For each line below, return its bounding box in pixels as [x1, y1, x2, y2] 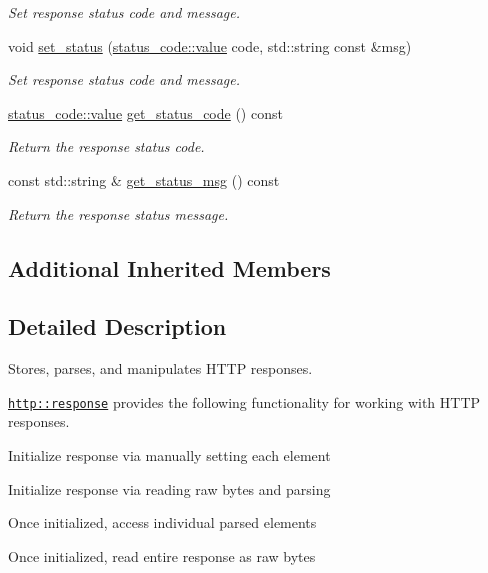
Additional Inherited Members [8, 252, 331, 283]
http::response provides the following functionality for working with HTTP [8, 391, 481, 412]
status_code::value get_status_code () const [8, 102, 283, 123]
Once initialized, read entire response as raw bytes [8, 545, 316, 566]
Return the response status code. [8, 136, 205, 157]
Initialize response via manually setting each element [8, 444, 331, 465]
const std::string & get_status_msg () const [8, 169, 280, 190]
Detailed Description [8, 311, 227, 342]
